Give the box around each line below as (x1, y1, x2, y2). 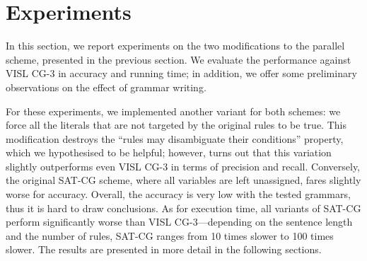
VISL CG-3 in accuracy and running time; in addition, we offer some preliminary (6, 66, 357, 81)
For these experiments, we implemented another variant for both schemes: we (6, 103, 341, 118)
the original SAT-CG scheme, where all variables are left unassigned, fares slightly (6, 173, 361, 187)
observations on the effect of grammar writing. (6, 79, 206, 94)
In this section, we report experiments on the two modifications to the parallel (6, 38, 345, 53)
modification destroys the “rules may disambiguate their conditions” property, (6, 131, 344, 146)
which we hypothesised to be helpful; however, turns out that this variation (6, 145, 332, 160)
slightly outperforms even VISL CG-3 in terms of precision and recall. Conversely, (6, 158, 361, 173)
